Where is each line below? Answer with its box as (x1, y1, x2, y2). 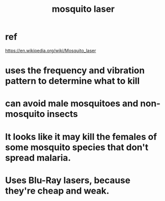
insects (47, 109, 78, 120)
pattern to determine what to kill (5, 76, 140, 87)
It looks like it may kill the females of (5, 131, 157, 142)
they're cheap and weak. (5, 185, 110, 196)
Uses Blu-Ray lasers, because (5, 174, 130, 186)
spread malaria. (5, 152, 71, 163)
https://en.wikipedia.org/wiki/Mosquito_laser (5, 47, 96, 53)
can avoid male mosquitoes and (5, 98, 139, 109)
